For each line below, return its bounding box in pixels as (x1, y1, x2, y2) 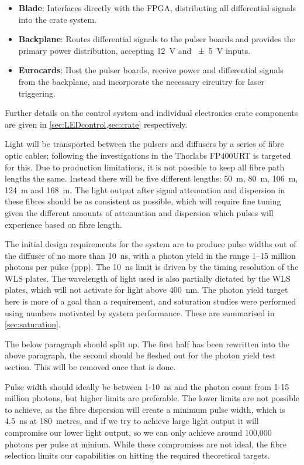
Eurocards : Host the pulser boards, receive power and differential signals (18, 64, 284, 76)
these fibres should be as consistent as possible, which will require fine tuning (5, 195, 281, 207)
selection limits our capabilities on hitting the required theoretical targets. (5, 449, 270, 461)
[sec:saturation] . (5, 318, 61, 330)
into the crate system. (18, 13, 96, 25)
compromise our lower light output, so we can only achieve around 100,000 (5, 426, 272, 438)
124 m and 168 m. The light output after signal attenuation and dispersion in (5, 183, 285, 196)
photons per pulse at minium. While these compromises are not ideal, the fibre (5, 437, 286, 450)
